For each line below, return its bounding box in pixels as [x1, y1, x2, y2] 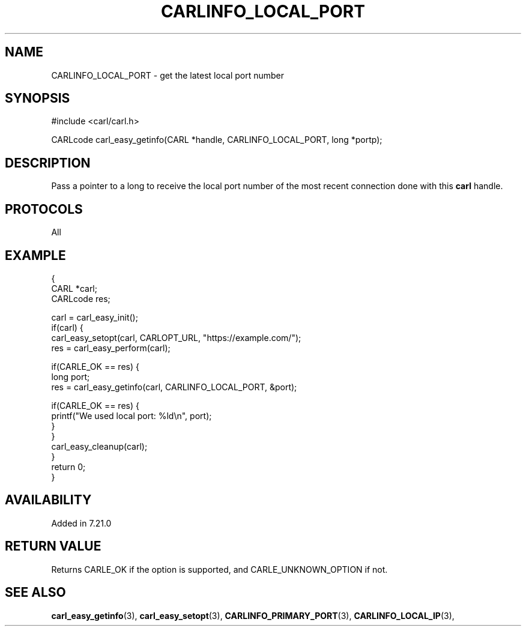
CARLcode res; [51, 293, 110, 304]
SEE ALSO [5, 585, 66, 600]
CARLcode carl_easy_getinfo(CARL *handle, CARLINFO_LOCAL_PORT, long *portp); [51, 134, 382, 145]
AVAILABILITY [5, 492, 92, 508]
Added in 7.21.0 [51, 518, 112, 528]
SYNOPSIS [5, 91, 70, 106]
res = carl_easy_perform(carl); [51, 342, 171, 353]
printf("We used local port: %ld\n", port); [51, 410, 212, 421]
